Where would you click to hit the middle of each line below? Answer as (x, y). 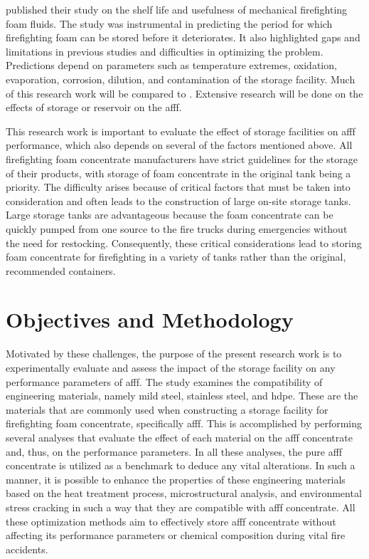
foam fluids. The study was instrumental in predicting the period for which (169, 23)
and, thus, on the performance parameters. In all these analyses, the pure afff (174, 451)
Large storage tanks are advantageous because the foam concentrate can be (170, 215)
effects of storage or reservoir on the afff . (94, 107)
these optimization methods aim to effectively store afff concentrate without (171, 521)
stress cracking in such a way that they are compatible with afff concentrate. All (181, 507)
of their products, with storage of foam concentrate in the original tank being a (178, 173)
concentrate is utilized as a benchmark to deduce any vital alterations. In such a (181, 465)
